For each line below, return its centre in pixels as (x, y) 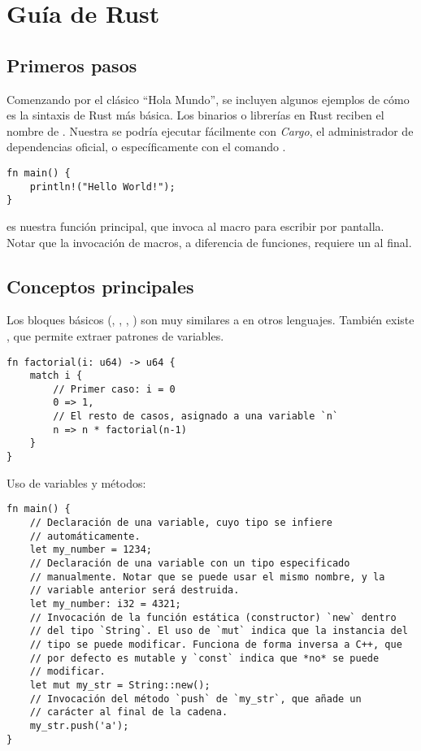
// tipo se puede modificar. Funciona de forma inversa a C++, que (216, 644)
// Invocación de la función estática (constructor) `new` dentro (213, 617)
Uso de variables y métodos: (76, 482)
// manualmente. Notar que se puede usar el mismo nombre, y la (207, 577)
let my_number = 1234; (91, 550)
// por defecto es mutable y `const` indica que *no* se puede (204, 658)
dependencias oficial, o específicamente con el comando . (146, 147)
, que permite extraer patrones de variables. (115, 335)
